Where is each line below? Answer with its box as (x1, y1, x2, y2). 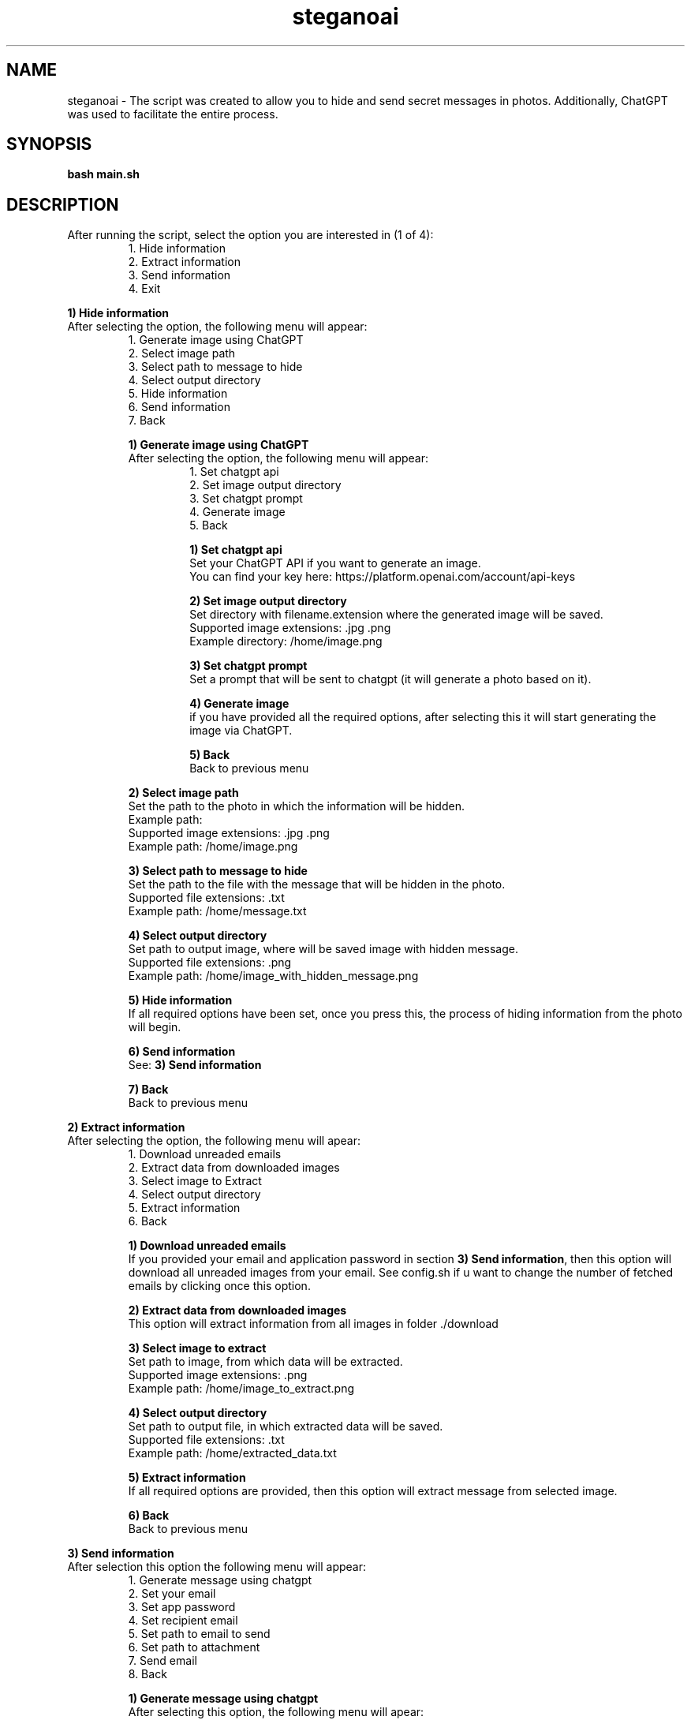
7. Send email (128, 1654, 197, 1668)
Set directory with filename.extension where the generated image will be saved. (189, 608, 603, 622)
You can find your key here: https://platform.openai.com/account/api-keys (189, 570, 576, 584)
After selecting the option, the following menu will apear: (67, 1134, 361, 1148)
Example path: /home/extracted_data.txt (128, 1446, 337, 1460)
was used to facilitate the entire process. (67, 107, 278, 121)
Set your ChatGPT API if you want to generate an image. (189, 556, 481, 570)
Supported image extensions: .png (128, 1368, 308, 1382)
